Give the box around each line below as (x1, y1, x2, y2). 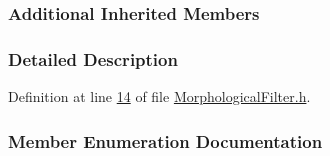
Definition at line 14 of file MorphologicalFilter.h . (8, 86, 311, 107)
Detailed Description (8, 46, 178, 71)
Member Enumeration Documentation (8, 128, 323, 153)
